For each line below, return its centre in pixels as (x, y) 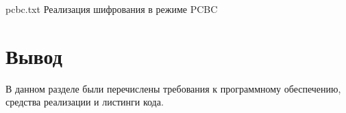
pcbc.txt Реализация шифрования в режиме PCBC (112, 9)
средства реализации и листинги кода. (85, 102)
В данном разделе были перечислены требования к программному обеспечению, (173, 88)
